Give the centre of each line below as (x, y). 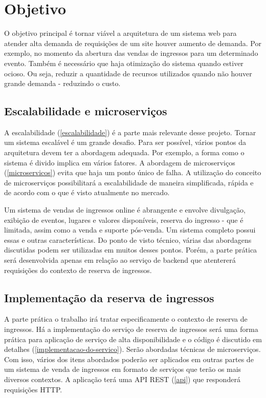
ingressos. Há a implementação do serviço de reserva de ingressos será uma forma (131, 329)
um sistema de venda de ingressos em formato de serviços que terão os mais (123, 369)
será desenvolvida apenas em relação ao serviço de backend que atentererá (120, 260)
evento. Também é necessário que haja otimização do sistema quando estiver (124, 63)
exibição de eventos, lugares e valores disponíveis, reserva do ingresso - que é (124, 219)
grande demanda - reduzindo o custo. (62, 83)
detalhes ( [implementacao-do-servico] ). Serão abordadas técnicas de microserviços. (132, 349)
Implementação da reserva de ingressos (109, 297)
